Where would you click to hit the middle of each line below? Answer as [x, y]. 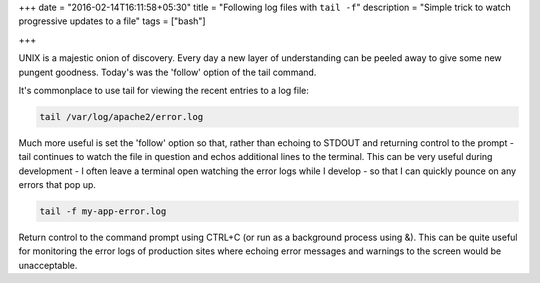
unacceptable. [48, 265]
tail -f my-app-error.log [103, 211]
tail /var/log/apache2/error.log [121, 116]
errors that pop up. [57, 185]
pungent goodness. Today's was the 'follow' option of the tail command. [167, 72]
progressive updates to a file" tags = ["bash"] [112, 21]
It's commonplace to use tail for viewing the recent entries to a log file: [163, 90]
